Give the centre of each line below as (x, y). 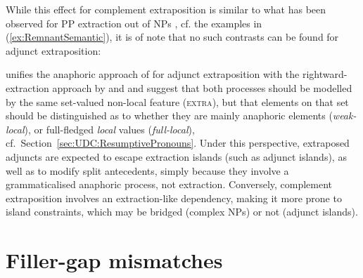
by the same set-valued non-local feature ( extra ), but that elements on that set (177, 101)
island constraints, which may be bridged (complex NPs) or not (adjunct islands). (182, 212)
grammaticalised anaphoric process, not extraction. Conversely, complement (169, 184)
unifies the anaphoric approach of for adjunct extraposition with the (153, 74)
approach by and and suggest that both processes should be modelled (202, 87)
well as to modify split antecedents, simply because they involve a (147, 170)
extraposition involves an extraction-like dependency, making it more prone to (174, 198)
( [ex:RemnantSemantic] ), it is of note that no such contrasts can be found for (172, 37)
